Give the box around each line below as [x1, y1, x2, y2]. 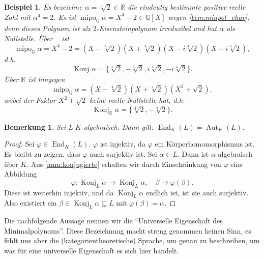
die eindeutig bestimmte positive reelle [128, 2, 246, 12]
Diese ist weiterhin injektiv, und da [4, 187, 114, 197]
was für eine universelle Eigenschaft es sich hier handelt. [4, 245, 179, 255]
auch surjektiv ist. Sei [90, 149, 157, 159]
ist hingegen [28, 73, 65, 84]
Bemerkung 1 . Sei [4, 121, 66, 132]
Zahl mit [4, 11, 31, 22]
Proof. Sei [4, 138, 35, 149]
